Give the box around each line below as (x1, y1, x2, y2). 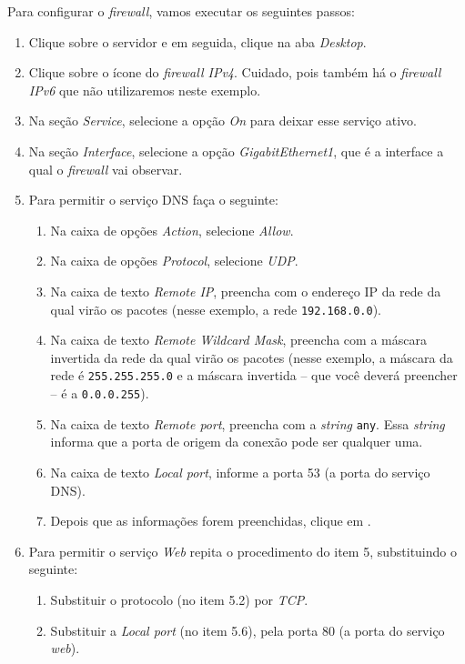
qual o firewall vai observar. (28, 159, 183, 178)
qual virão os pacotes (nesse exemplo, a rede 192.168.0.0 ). (50, 299, 381, 318)
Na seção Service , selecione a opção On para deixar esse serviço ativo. (28, 111, 417, 130)
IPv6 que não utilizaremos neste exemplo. (28, 80, 261, 99)
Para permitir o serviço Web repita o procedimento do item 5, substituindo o (28, 541, 457, 560)
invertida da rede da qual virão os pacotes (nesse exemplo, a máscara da (50, 347, 453, 367)
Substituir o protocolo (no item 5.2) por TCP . (50, 589, 308, 609)
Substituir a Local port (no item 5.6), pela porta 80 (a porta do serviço (50, 620, 445, 639)
